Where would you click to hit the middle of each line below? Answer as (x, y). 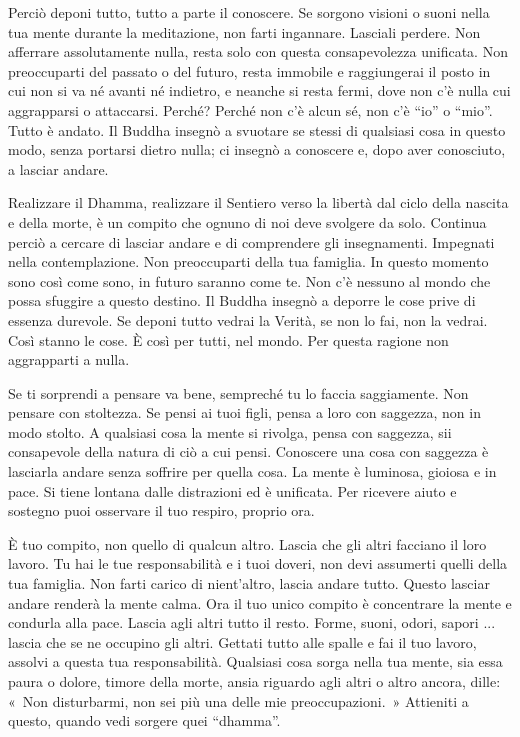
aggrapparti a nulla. (69, 359)
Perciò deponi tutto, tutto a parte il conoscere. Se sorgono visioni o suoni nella (249, 12)
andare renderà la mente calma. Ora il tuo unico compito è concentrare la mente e (260, 602)
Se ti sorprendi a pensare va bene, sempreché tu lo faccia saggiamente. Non (238, 392)
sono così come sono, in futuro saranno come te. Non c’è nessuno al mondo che (249, 280)
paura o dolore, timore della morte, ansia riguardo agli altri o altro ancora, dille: (254, 681)
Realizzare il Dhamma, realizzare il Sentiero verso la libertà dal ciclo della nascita (258, 202)
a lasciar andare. (58, 168)
